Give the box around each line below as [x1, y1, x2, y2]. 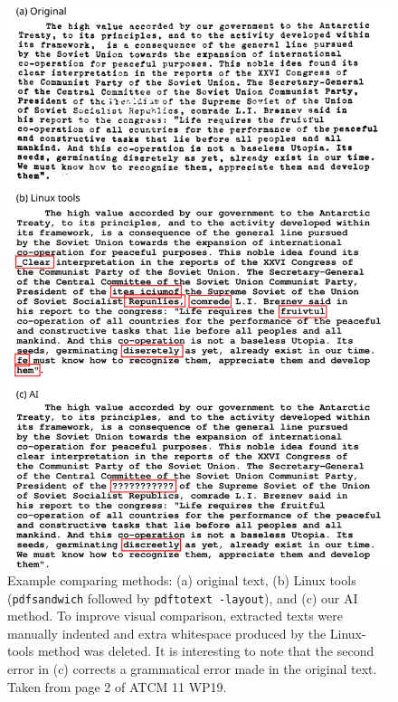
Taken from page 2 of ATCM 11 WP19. [7, 677, 227, 696]
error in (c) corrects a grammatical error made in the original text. [7, 659, 377, 678]
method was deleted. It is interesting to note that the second [37, 641, 374, 660]
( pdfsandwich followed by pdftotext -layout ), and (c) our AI [7, 588, 358, 607]
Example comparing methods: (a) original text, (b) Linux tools [7, 570, 356, 589]
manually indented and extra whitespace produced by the [7, 623, 327, 642]
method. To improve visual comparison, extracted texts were [7, 606, 343, 625]
